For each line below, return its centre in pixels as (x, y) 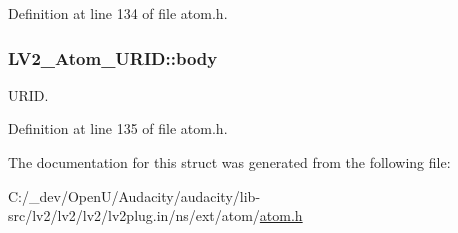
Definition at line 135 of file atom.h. (118, 128)
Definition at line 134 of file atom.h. (118, 13)
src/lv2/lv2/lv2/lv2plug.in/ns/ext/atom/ (134, 215)
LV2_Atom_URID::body (113, 57)
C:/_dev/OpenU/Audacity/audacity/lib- (134, 195)
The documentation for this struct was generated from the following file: (229, 162)
